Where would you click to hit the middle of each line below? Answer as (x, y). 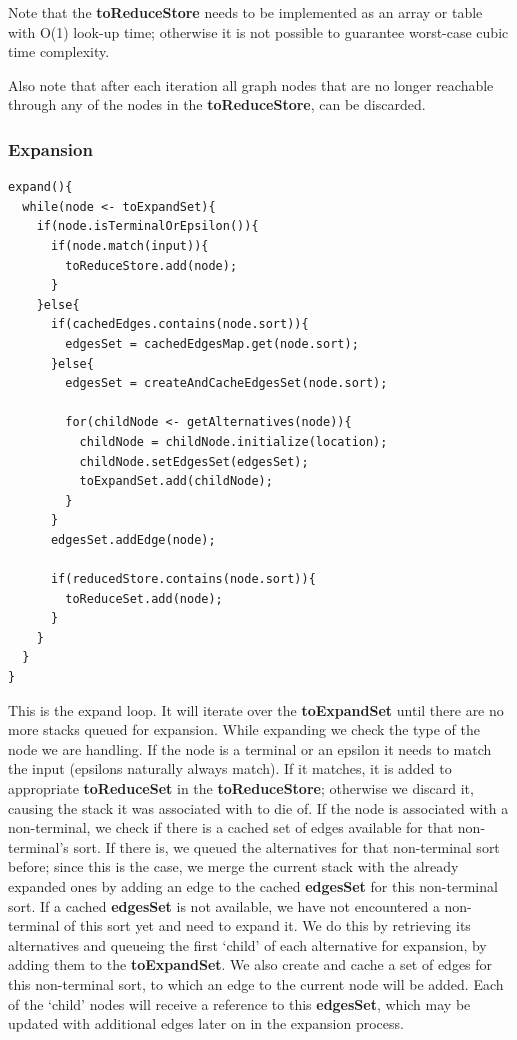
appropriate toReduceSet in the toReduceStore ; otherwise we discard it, (241, 788)
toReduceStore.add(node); (151, 265)
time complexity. (59, 51)
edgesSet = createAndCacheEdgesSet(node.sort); (226, 383)
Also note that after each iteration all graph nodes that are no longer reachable (251, 84)
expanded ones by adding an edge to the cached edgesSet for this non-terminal (253, 885)
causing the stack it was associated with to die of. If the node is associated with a (258, 807)
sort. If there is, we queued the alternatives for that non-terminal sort (286, 846)
